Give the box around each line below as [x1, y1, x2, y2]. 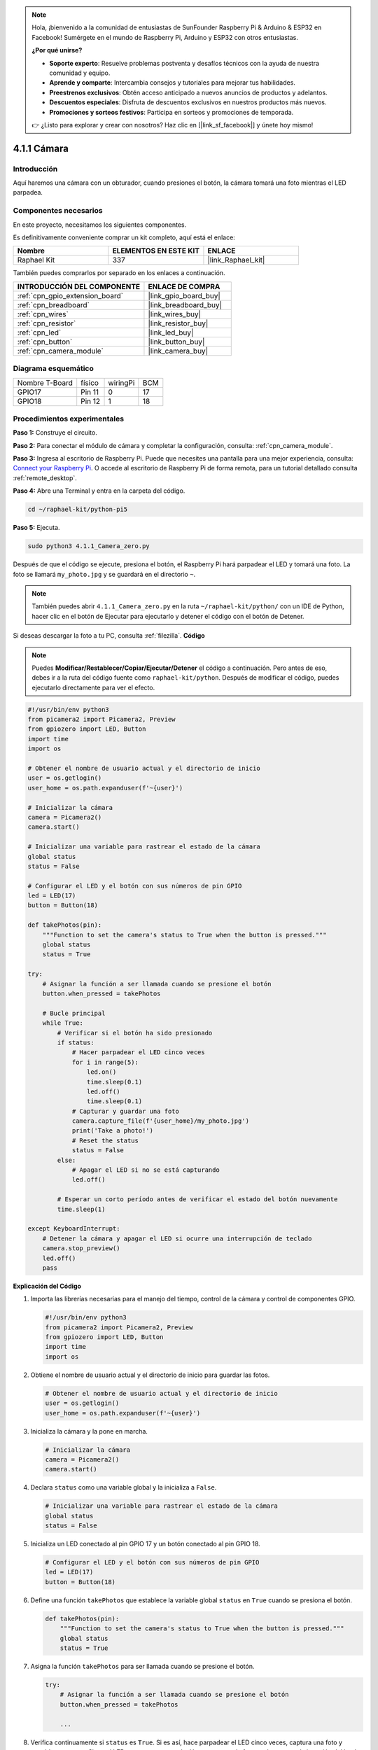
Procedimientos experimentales [13, 414, 125, 423]
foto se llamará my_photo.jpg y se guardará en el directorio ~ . [13, 570, 196, 578]
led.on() [86, 1068, 117, 1076]
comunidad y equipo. [49, 69, 111, 77]
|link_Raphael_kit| [207, 255, 265, 265]
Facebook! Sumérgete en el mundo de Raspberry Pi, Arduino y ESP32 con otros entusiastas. [31, 33, 299, 41]
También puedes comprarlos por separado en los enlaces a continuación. [13, 269, 225, 277]
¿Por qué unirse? [31, 46, 83, 55]
